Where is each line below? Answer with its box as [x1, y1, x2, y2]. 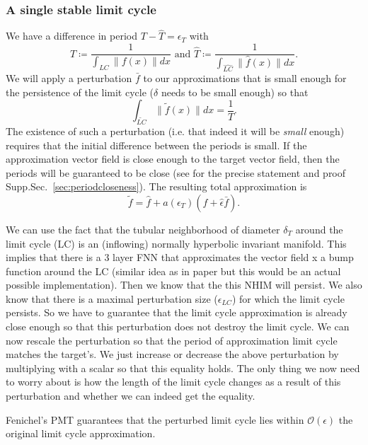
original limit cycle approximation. [6, 426, 156, 441]
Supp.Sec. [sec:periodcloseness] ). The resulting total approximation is [6, 179, 307, 194]
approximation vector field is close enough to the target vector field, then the [6, 151, 340, 166]
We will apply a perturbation [6, 70, 132, 85]
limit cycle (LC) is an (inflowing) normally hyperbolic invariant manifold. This [6, 236, 347, 250]
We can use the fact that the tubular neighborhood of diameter [6, 221, 280, 236]
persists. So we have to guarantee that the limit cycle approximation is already [6, 305, 347, 320]
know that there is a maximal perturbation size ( [6, 291, 218, 306]
